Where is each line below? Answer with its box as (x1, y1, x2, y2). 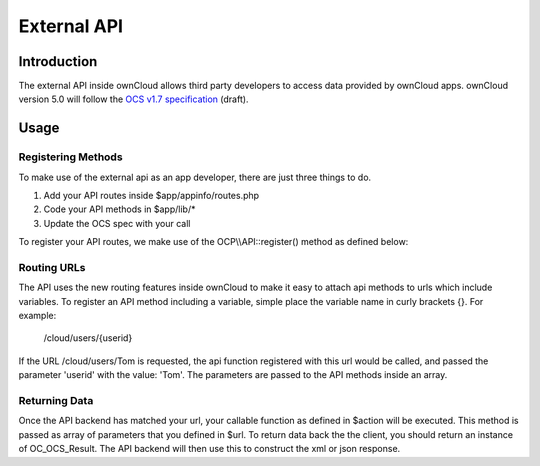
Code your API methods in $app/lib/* (43, 203, 196, 215)
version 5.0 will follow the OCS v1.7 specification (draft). (18, 93, 249, 105)
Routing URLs (18, 260, 86, 274)
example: (18, 310, 57, 322)
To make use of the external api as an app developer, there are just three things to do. (18, 171, 372, 183)
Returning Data (18, 394, 94, 408)
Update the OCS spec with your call (43, 217, 191, 229)
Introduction (18, 53, 98, 70)
